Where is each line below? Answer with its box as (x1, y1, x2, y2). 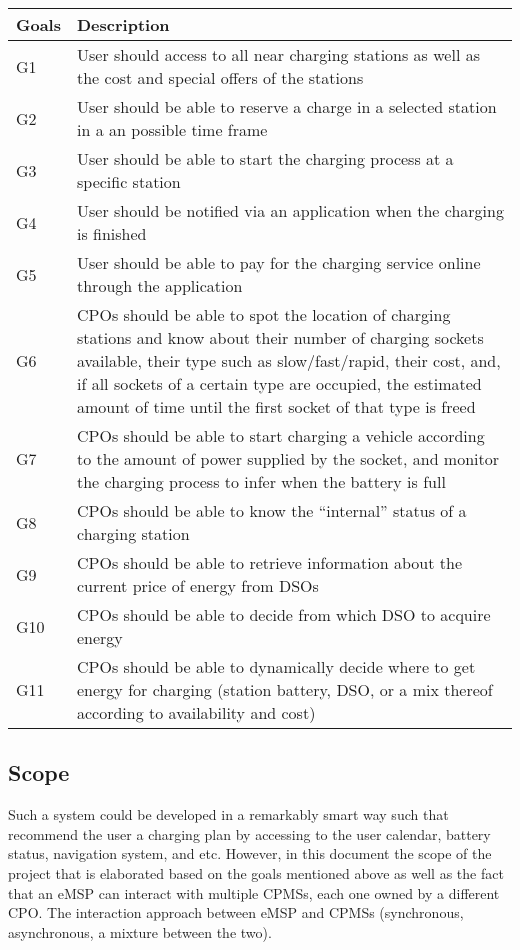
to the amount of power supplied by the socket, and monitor (76, 447, 500, 470)
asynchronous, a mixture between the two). (8, 921, 272, 942)
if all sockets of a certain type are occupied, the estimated (76, 372, 482, 395)
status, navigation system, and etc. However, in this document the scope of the (8, 843, 492, 864)
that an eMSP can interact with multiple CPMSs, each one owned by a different (8, 882, 500, 903)
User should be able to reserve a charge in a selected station (76, 95, 497, 118)
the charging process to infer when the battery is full (76, 470, 446, 493)
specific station (76, 170, 181, 193)
